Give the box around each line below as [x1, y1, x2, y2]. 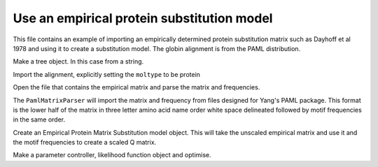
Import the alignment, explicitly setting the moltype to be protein [13, 70, 201, 78]
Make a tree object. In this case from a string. [13, 57, 144, 66]
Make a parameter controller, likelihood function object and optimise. [13, 151, 211, 159]
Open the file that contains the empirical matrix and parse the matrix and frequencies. [13, 83, 260, 92]
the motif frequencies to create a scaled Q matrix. [13, 138, 157, 147]
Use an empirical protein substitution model [13, 10, 273, 26]
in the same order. [13, 115, 66, 124]
